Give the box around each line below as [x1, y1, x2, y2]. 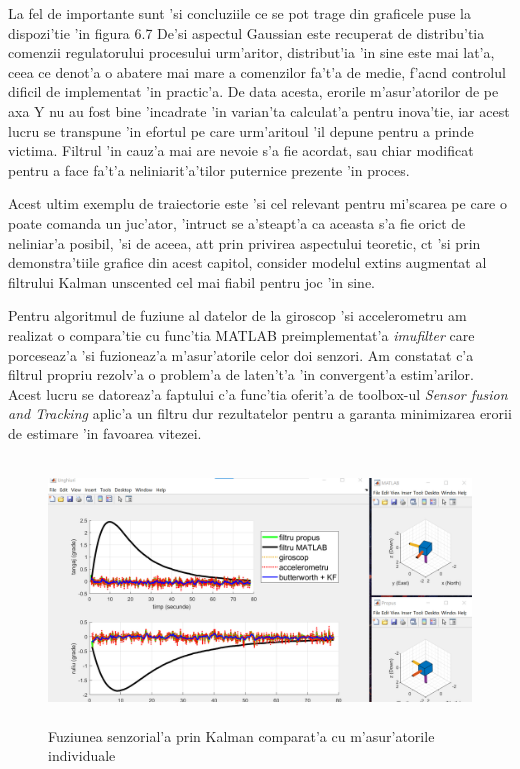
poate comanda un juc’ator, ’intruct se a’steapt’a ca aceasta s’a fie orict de [8, 212, 466, 233]
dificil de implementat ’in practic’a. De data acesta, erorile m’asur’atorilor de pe [8, 81, 499, 102]
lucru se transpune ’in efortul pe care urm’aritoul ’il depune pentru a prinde [8, 120, 474, 141]
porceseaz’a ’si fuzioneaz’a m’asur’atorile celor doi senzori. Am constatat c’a [8, 344, 474, 365]
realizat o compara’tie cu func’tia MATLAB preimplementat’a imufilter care [8, 324, 475, 345]
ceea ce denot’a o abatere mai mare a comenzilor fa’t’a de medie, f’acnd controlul [8, 61, 506, 82]
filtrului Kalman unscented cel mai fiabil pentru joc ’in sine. [8, 271, 375, 292]
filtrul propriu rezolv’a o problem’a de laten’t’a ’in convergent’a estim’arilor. [8, 364, 474, 385]
